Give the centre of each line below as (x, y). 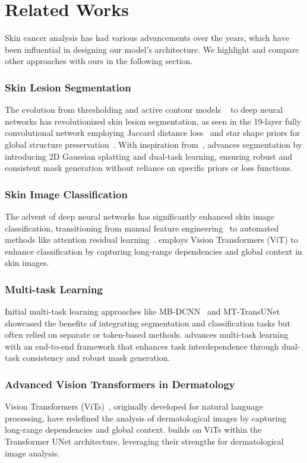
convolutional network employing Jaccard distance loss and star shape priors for (153, 133)
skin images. (27, 263)
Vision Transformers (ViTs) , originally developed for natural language (134, 406)
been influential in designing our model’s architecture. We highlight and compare (152, 49)
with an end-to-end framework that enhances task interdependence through (142, 346)
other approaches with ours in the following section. (99, 61)
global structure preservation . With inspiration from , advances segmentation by (153, 144)
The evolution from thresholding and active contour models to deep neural (144, 110)
